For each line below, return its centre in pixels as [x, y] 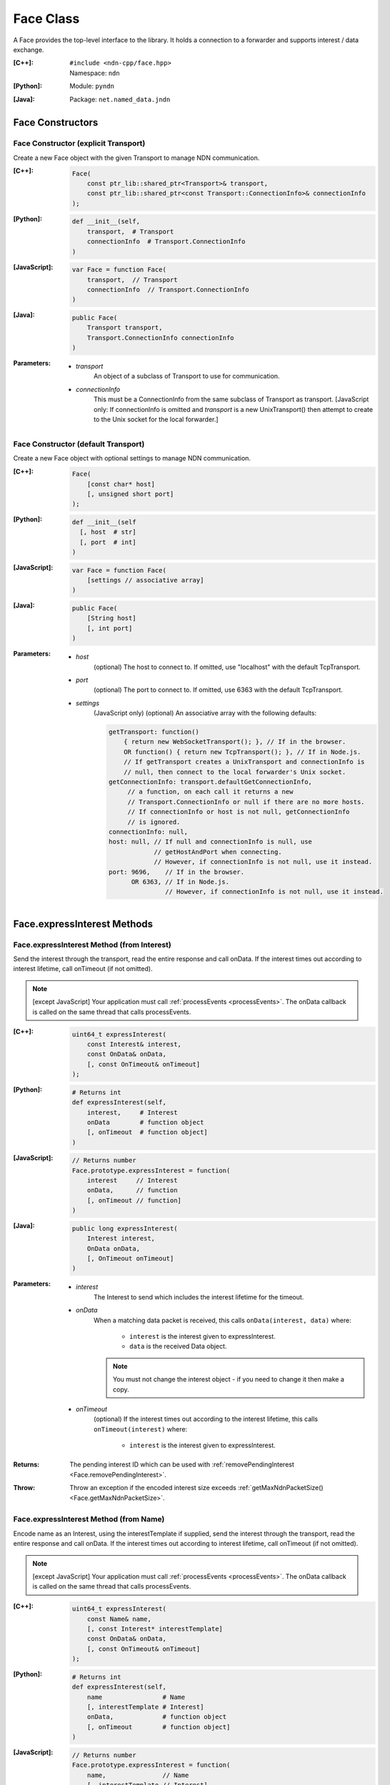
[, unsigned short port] [130, 494]
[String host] [111, 618]
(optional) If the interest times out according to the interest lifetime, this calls [206, 1419]
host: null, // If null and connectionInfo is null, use [210, 842]
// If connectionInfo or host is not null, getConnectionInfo [239, 812]
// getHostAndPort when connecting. [218, 852]
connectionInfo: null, [148, 831]
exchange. [29, 49]
